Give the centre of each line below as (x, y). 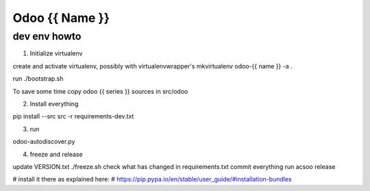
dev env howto (47, 36)
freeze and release (56, 154)
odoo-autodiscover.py (44, 142)
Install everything (54, 103)
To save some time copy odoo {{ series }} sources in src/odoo (100, 91)
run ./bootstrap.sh (38, 79)
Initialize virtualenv (56, 53)
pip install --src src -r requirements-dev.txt (73, 116)
